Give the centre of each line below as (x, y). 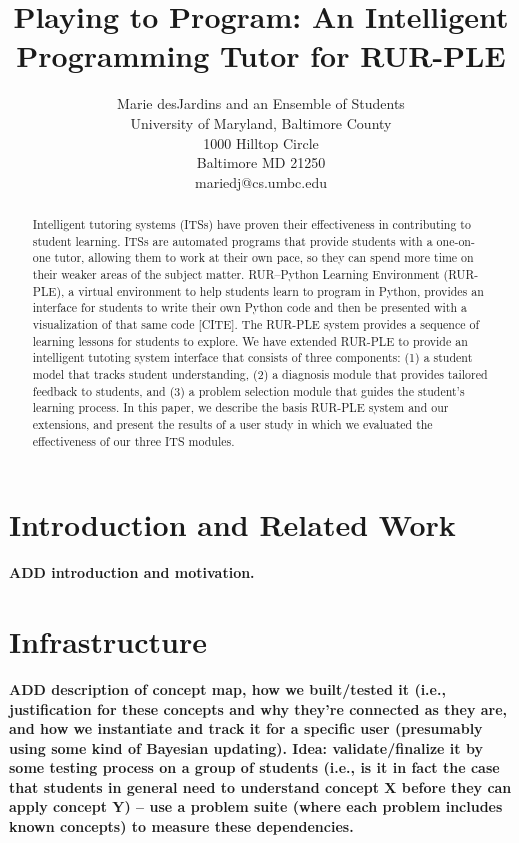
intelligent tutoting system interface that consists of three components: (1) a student (252, 357)
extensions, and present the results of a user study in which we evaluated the (232, 423)
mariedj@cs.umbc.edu (261, 181)
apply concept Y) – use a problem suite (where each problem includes (256, 806)
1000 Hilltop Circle (261, 142)
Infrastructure (108, 640)
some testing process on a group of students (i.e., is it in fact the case (254, 767)
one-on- (455, 240)
